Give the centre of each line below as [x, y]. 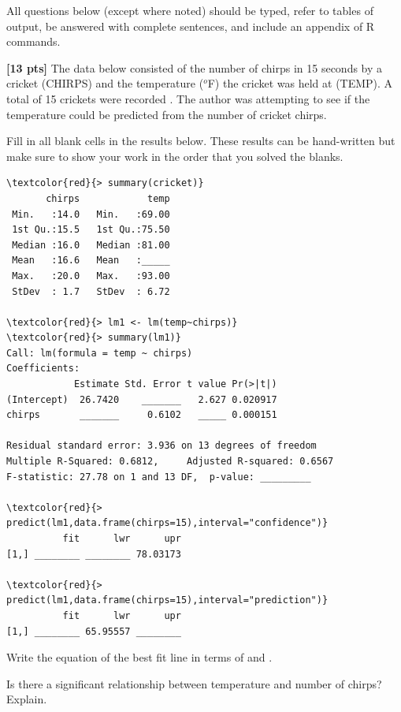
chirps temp [108, 198]
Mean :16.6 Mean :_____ [91, 261]
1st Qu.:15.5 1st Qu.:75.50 [91, 230]
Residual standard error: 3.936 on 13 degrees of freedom [162, 446]
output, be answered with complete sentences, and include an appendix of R [191, 26]
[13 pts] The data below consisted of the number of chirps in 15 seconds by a [195, 67]
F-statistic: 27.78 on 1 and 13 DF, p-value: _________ [159, 477]
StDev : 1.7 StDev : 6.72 [91, 291]
